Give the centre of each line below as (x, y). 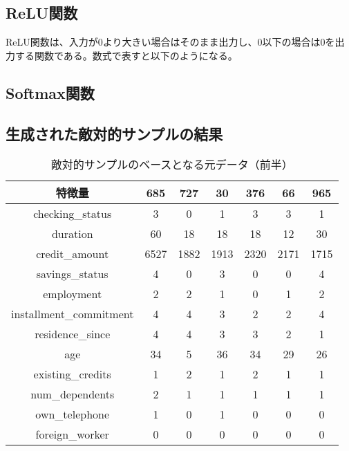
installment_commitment (73, 314)
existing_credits (72, 374)
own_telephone (73, 414)
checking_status (73, 214)
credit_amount (73, 254)
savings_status (72, 274)
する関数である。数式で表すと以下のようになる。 (126, 55)
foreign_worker (72, 434)
